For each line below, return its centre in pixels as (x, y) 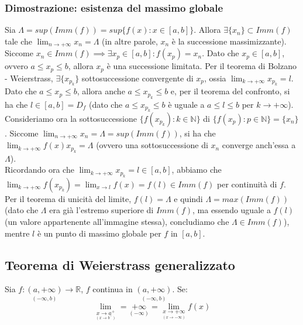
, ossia (215, 78)
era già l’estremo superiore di (101, 210)
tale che (19, 41)
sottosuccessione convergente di (137, 78)
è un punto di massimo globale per (99, 233)
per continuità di (247, 184)
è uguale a (186, 104)
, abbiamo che (197, 170)
